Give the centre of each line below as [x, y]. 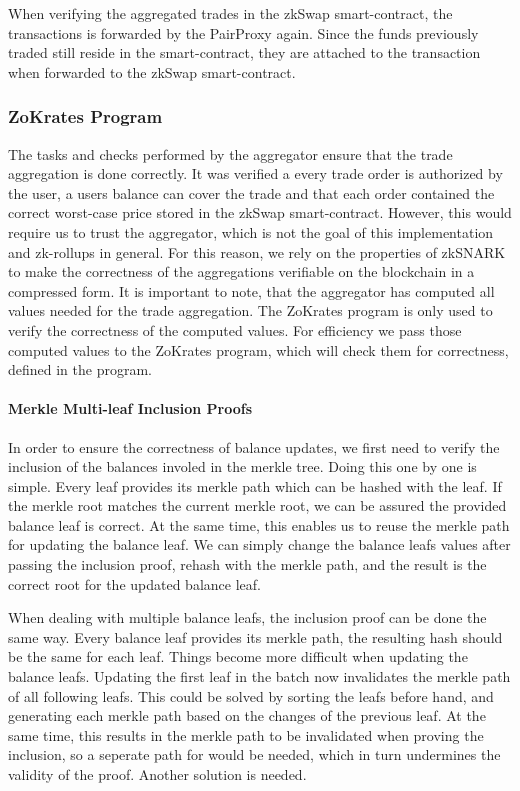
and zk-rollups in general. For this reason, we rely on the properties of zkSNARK [257, 251]
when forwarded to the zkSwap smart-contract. [152, 71]
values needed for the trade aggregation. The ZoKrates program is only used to [250, 310]
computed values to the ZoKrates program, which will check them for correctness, [258, 349]
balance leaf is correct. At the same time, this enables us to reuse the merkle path [259, 524]
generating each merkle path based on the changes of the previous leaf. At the [247, 715]
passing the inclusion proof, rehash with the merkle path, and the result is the [247, 564]
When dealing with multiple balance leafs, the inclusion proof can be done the [247, 617]
